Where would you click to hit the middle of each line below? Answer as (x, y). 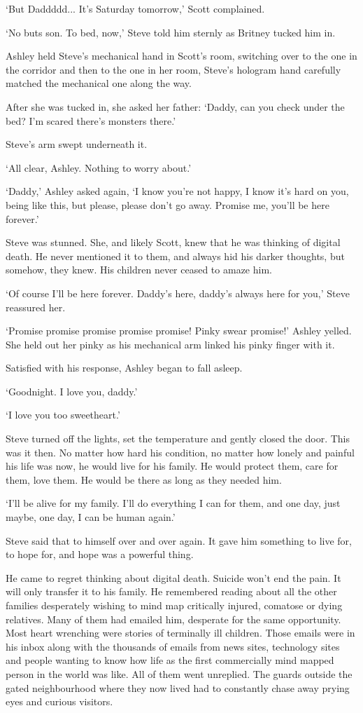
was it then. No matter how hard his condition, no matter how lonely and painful (180, 452)
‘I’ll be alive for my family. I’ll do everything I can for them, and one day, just (173, 503)
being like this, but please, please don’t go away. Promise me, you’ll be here (168, 204)
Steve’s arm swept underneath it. (77, 144)
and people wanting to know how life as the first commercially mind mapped (170, 660)
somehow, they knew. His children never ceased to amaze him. (139, 270)
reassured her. (36, 307)
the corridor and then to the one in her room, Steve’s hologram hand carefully (173, 69)
